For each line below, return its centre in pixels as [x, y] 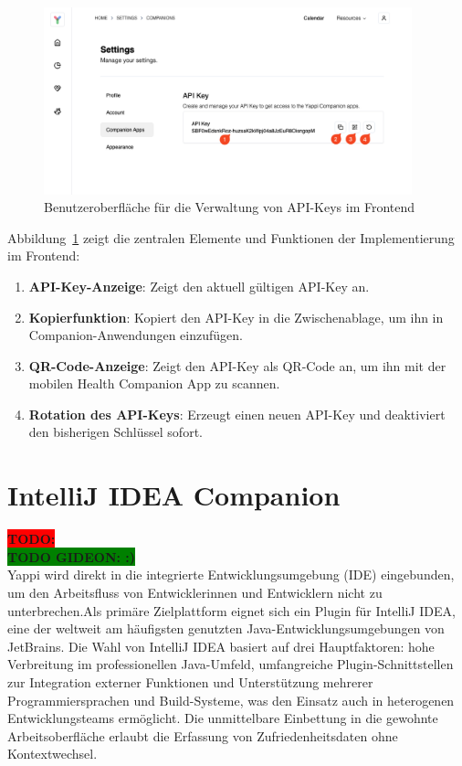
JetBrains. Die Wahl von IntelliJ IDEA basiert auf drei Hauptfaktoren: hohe [221, 646]
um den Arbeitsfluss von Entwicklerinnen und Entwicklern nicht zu [195, 592]
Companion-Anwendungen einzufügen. [136, 335]
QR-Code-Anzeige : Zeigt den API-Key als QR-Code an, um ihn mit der [237, 365]
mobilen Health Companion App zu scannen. [154, 383]
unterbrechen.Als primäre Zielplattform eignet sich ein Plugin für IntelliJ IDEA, [231, 610]
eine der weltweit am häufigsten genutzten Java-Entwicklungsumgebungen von [226, 628]
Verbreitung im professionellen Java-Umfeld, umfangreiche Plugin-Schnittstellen [231, 664]
